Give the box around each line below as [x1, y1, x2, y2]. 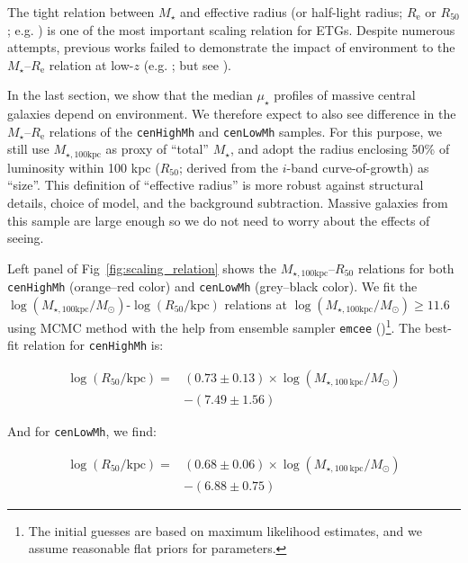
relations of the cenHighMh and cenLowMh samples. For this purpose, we [49, 121, 442, 140]
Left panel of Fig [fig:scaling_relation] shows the [7, 258, 276, 277]
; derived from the [178, 157, 279, 176]
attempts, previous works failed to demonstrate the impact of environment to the [7, 38, 455, 57]
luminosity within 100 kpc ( [7, 157, 160, 176]
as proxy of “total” [105, 139, 209, 158]
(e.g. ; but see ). [143, 55, 231, 74]
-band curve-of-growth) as [286, 157, 429, 176]
